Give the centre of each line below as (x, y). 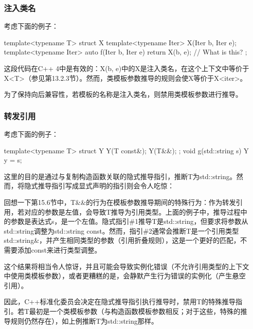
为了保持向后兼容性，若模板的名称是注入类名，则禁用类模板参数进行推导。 (123, 94)
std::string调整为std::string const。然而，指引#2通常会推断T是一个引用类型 (121, 230)
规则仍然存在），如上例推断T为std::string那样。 (84, 320)
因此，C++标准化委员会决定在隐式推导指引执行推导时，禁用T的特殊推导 (120, 302)
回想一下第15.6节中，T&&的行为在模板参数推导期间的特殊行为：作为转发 (120, 202)
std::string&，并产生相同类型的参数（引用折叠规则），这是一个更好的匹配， (122, 240)
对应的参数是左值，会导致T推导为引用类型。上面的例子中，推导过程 (132, 211)
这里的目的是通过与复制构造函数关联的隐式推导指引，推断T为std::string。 (120, 176)
